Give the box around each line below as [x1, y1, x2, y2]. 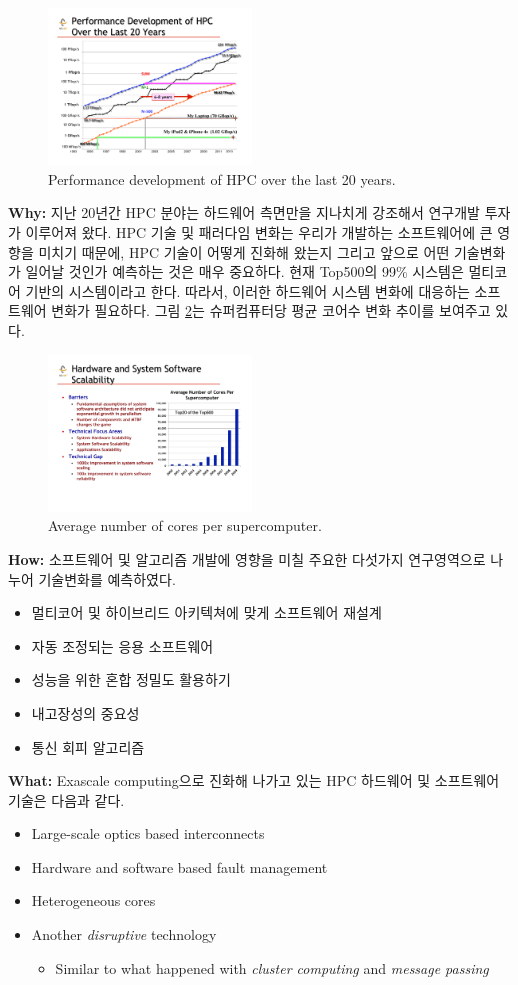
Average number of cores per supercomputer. [48, 515, 322, 536]
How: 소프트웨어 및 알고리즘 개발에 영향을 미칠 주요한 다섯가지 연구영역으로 [8, 548, 486, 569]
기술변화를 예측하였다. [38, 568, 176, 589]
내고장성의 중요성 [31, 702, 140, 723]
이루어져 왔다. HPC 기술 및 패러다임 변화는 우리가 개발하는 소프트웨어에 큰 [25, 221, 493, 242]
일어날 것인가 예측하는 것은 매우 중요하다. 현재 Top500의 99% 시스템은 [25, 261, 464, 282]
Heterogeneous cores [31, 890, 156, 911]
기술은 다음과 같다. [8, 789, 125, 810]
